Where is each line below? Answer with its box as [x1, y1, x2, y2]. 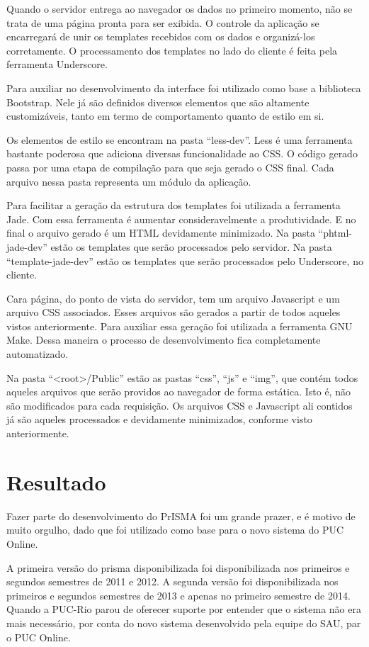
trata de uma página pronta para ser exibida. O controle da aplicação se [6, 15, 319, 30]
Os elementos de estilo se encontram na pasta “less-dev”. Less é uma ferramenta [6, 132, 353, 147]
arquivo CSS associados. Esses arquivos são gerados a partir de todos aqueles [6, 305, 341, 320]
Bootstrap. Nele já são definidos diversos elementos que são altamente [6, 94, 310, 109]
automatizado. [6, 347, 69, 361]
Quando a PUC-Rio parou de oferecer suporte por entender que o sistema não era [6, 602, 361, 617]
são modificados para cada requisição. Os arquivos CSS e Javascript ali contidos [6, 398, 353, 412]
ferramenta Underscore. [6, 57, 108, 72]
